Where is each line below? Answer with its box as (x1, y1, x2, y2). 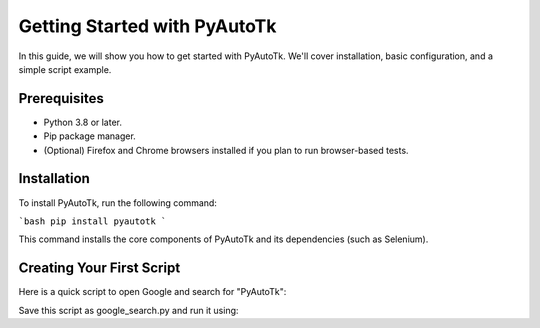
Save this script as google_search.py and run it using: (18, 304, 239, 316)
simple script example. (18, 63, 112, 75)
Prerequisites (18, 90, 104, 107)
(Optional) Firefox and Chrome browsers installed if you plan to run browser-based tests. (43, 144, 409, 156)
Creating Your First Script (18, 260, 181, 277)
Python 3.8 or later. (43, 116, 123, 128)
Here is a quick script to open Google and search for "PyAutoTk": (18, 286, 287, 298)
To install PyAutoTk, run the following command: (18, 196, 217, 209)
